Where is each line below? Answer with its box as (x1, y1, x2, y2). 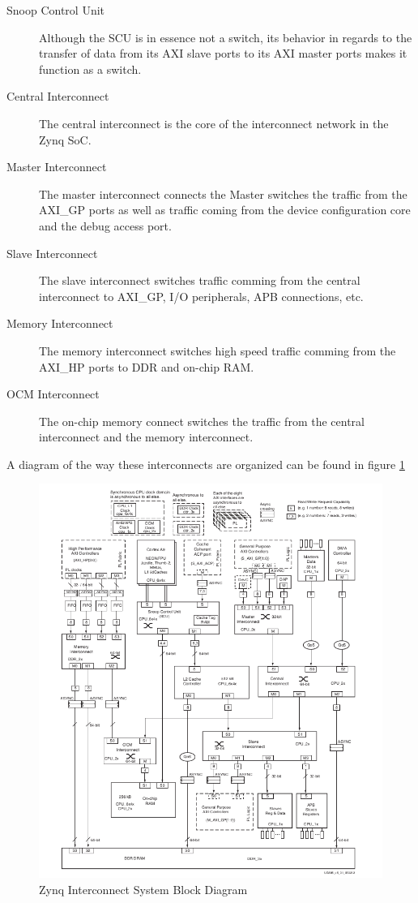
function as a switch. (39, 60, 142, 77)
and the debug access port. (39, 217, 172, 234)
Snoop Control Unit (6, 2, 105, 18)
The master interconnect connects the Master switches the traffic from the (39, 185, 407, 202)
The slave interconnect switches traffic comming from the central (39, 272, 360, 289)
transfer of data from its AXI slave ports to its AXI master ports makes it (39, 45, 407, 62)
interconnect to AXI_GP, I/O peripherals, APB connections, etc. (39, 287, 364, 304)
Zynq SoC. (39, 131, 92, 148)
